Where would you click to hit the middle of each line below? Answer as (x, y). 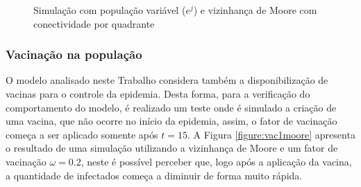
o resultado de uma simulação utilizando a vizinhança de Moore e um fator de (172, 148)
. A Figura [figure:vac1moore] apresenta (271, 134)
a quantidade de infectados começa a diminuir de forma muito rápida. (154, 175)
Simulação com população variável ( (110, 10)
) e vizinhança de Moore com (255, 10)
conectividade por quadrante (94, 23)
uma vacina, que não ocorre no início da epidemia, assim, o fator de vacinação (171, 121)
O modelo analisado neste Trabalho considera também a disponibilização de (167, 80)
